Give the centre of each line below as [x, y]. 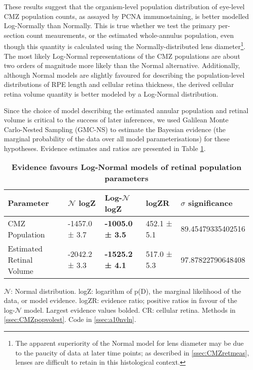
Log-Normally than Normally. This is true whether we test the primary [110, 25]
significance [210, 203]
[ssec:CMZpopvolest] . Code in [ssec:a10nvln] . [70, 319]
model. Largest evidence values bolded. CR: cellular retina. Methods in [130, 310]
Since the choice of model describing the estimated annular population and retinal [126, 110]
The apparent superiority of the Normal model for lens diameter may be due [129, 343]
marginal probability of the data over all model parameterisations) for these [117, 139]
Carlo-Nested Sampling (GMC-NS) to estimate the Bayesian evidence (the [115, 129]
